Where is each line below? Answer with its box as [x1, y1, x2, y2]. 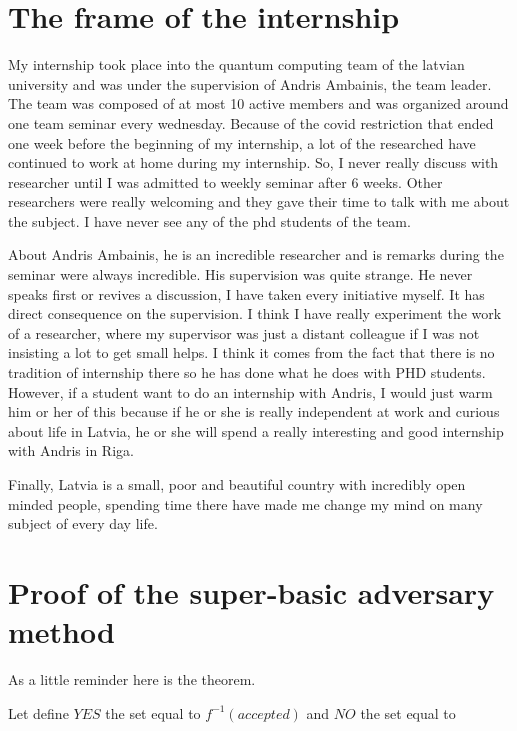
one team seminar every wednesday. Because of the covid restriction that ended [8, 112, 494, 133]
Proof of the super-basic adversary [8, 571, 495, 612]
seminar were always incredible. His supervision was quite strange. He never [8, 264, 473, 285]
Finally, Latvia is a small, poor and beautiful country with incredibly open [8, 474, 466, 494]
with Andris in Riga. [8, 440, 134, 461]
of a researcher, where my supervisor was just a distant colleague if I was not [8, 322, 480, 343]
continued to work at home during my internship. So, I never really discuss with [8, 152, 499, 173]
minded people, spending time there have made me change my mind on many [8, 493, 483, 514]
